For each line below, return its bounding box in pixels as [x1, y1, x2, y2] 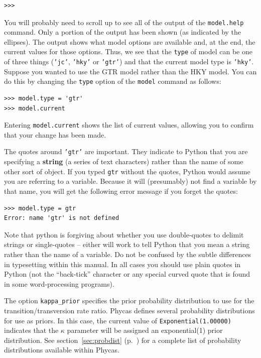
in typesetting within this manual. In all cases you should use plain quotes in [4, 259, 241, 269]
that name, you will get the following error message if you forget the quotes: [4, 185, 238, 196]
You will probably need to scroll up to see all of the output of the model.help [4, 17, 244, 27]
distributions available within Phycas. [4, 344, 119, 355]
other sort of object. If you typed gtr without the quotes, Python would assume [4, 166, 250, 176]
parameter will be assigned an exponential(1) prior [67, 325, 223, 335]
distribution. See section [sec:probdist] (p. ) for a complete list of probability [4, 334, 241, 345]
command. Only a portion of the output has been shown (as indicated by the [4, 27, 241, 37]
